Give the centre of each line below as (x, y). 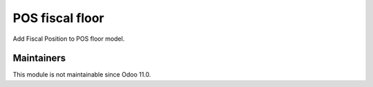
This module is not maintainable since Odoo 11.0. (82, 75)
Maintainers (39, 58)
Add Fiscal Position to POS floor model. (69, 39)
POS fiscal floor (59, 18)
